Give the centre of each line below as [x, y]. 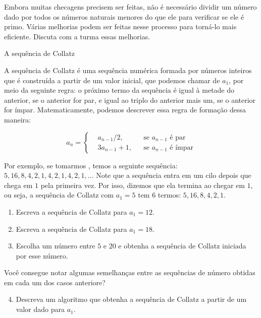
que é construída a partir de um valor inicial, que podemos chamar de [112, 80]
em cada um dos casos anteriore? [55, 282]
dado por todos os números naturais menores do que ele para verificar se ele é [124, 16]
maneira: [17, 119]
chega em [18, 185]
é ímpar [182, 147]
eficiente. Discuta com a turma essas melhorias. [77, 36]
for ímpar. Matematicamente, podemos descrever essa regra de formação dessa [125, 110]
